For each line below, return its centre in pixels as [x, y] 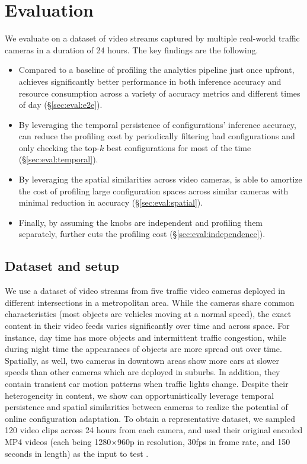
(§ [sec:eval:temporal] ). [58, 159]
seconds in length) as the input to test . [77, 453]
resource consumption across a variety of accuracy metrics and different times [159, 93]
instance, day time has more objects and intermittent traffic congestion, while [145, 337]
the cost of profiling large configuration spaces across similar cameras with [153, 191]
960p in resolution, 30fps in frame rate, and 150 [204, 441]
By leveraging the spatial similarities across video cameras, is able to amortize [160, 179]
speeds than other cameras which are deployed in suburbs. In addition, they [143, 372]
